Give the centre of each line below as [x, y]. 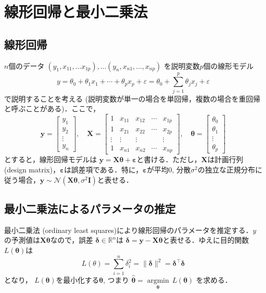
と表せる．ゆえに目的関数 [206, 240]
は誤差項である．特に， [104, 169]
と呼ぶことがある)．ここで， [52, 109]
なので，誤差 [72, 240]
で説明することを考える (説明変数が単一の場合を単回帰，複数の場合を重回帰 [132, 98]
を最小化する [78, 279]
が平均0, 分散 [169, 169]
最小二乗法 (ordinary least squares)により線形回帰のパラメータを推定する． [128, 230]
